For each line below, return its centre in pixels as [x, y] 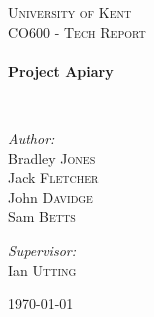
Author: [31, 137]
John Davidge [50, 196]
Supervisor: [42, 249]
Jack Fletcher [53, 177]
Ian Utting [42, 269]
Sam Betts [42, 216]
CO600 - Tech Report [77, 31]
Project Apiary [61, 70]
